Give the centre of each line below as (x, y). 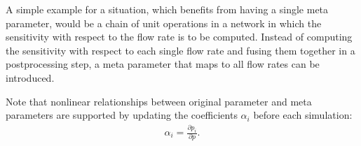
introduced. (30, 77)
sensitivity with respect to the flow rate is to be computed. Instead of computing (179, 37)
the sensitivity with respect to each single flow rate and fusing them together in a (180, 50)
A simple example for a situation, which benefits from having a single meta (167, 9)
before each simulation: (303, 115)
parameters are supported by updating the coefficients (122, 115)
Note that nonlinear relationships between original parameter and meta (159, 101)
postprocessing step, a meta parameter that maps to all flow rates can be (163, 64)
